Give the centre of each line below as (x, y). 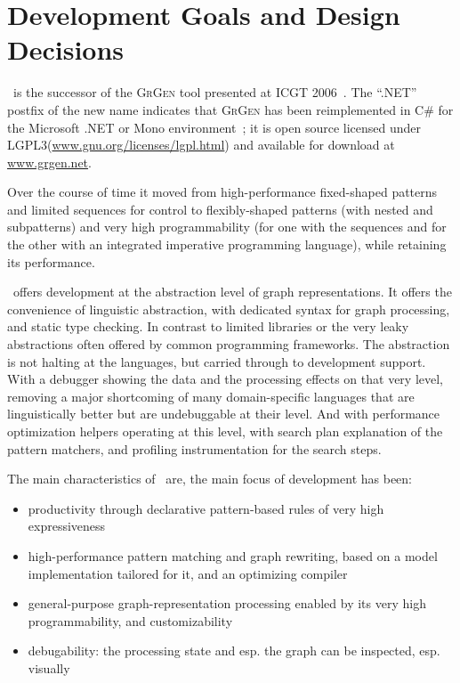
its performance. (51, 261)
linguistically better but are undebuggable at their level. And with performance (224, 414)
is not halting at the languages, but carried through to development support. (217, 361)
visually (49, 667)
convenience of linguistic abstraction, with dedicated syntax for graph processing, (229, 309)
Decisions (66, 49)
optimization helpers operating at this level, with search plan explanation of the (225, 431)
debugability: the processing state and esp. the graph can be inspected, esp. (234, 650)
